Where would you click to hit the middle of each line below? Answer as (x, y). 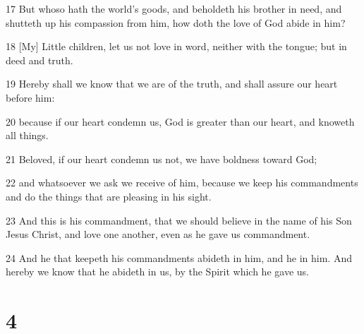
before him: (30, 97)
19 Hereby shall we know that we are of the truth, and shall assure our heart (172, 84)
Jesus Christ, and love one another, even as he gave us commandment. (158, 234)
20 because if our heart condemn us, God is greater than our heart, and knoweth (180, 121)
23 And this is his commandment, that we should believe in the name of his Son (179, 220)
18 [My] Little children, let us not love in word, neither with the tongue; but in (176, 46)
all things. (27, 135)
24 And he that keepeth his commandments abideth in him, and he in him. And (179, 257)
